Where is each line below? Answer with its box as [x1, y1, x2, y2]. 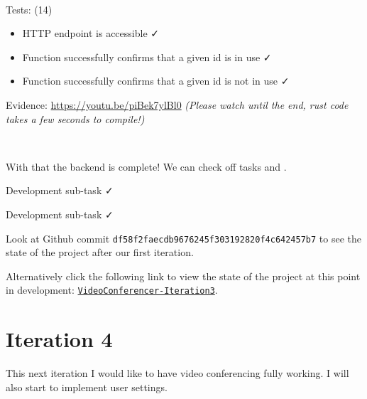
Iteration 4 [6, 324, 113, 353]
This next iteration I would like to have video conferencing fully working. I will [6, 366, 349, 381]
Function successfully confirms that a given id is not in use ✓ [22, 73, 290, 88]
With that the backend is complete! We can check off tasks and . [6, 159, 287, 174]
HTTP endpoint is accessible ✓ [22, 26, 159, 41]
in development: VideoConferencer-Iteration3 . [6, 282, 218, 297]
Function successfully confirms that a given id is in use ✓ [22, 49, 272, 64]
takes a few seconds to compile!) [6, 111, 145, 126]
